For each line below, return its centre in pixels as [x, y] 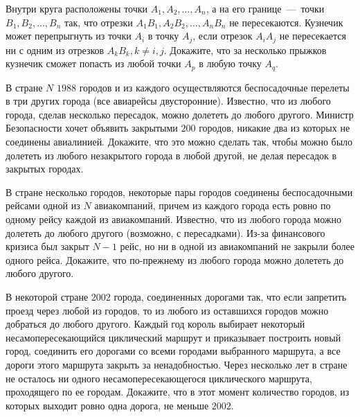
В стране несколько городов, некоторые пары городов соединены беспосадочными [179, 192]
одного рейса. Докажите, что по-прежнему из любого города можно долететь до [175, 259]
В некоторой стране [47, 296]
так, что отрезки [99, 22]
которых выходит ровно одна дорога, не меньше [107, 405]
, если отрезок [223, 36]
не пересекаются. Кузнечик [286, 22]
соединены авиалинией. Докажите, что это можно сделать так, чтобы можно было [179, 142]
